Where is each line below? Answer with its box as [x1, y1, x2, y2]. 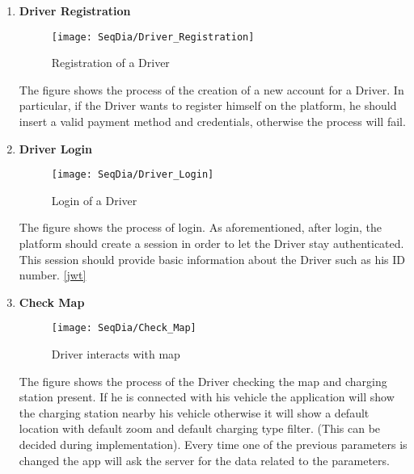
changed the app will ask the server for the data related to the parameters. [19, 451, 390, 468]
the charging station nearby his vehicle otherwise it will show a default [19, 404, 370, 421]
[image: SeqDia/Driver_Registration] [51, 31, 255, 43]
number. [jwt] [19, 266, 87, 283]
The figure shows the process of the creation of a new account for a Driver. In [19, 81, 404, 98]
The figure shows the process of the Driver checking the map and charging [19, 372, 387, 389]
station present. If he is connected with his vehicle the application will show [19, 388, 395, 405]
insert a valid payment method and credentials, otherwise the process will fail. [19, 113, 406, 130]
